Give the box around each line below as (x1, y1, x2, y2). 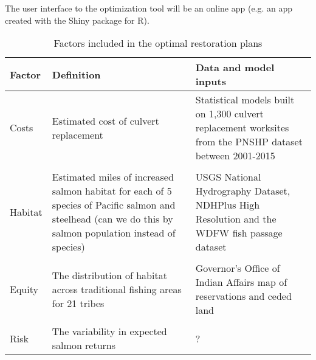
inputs (195, 74, 226, 89)
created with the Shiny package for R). (5, 13, 149, 26)
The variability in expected (52, 324, 167, 339)
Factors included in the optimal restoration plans (53, 36, 263, 50)
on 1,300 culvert (195, 106, 264, 121)
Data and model (195, 60, 275, 75)
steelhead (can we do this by (52, 212, 173, 226)
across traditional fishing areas (52, 282, 182, 296)
